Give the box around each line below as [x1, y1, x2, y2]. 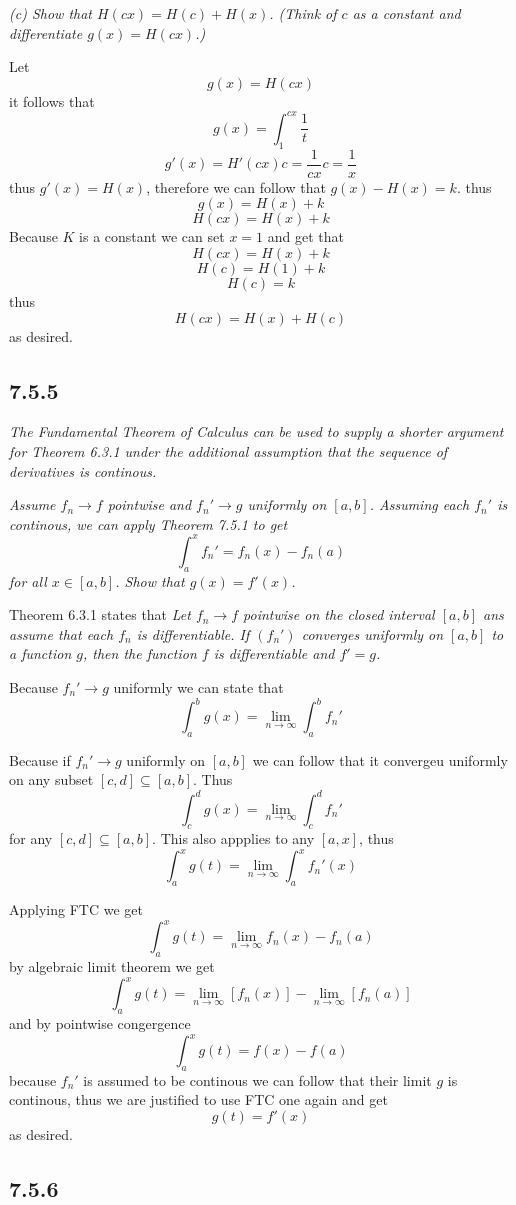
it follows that [9, 90, 95, 111]
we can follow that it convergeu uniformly [252, 749, 508, 770]
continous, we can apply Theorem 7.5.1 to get [9, 513, 288, 534]
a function [9, 643, 72, 664]
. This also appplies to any [152, 828, 315, 849]
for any [9, 828, 53, 849]
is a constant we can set [79, 226, 225, 247]
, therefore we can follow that [146, 176, 326, 197]
